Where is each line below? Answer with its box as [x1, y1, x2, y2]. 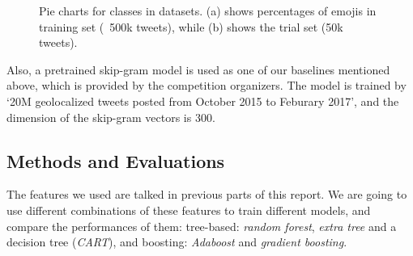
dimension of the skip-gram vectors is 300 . [6, 108, 215, 125]
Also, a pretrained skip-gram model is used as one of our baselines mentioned [6, 61, 390, 78]
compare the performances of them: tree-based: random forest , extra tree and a [6, 217, 397, 234]
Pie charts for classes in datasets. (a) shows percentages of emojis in [39, 2, 377, 19]
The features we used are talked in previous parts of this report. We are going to [6, 186, 407, 203]
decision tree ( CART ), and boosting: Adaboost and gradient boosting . [6, 233, 347, 250]
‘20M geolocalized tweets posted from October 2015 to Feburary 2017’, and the [6, 92, 399, 109]
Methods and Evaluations [6, 148, 225, 173]
